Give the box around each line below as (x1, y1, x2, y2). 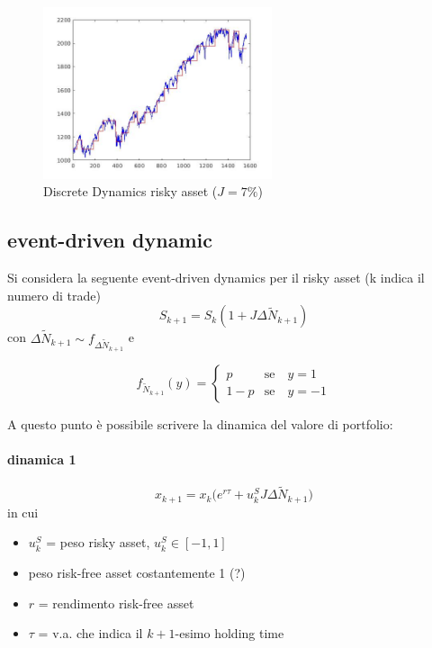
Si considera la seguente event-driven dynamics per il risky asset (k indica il (7, 268, 425, 287)
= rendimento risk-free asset (38, 593, 194, 612)
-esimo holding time (175, 624, 284, 643)
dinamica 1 (7, 449, 76, 468)
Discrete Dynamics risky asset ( (43, 182, 218, 201)
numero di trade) (7, 285, 101, 304)
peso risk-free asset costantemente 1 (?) (28, 562, 246, 581)
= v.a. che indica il (38, 624, 143, 643)
